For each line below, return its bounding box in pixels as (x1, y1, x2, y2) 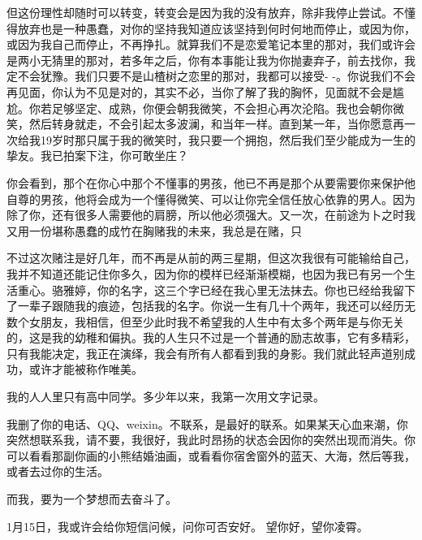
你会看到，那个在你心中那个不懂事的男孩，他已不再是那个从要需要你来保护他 (6, 174, 416, 191)
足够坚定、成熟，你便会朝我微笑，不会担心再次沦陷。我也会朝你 (51, 99, 393, 116)
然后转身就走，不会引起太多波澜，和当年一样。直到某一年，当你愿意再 (28, 115, 404, 132)
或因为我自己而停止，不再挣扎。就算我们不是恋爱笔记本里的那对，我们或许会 (6, 36, 416, 53)
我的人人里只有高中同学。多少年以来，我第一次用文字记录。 (6, 388, 325, 405)
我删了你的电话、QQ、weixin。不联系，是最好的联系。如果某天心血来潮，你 (6, 415, 408, 432)
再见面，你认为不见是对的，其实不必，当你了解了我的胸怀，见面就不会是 (6, 83, 393, 100)
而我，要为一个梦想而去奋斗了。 (6, 490, 177, 508)
